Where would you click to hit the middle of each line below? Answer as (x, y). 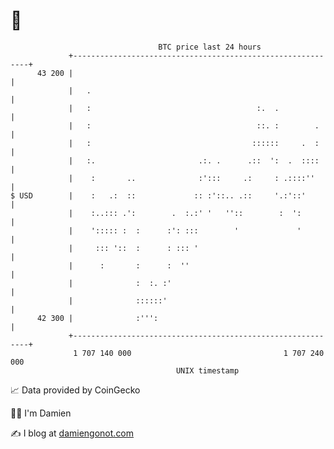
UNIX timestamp (207, 370)
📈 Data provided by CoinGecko (75, 390)
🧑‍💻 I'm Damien (41, 413)
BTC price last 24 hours (210, 47)
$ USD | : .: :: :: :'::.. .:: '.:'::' (158, 195)
